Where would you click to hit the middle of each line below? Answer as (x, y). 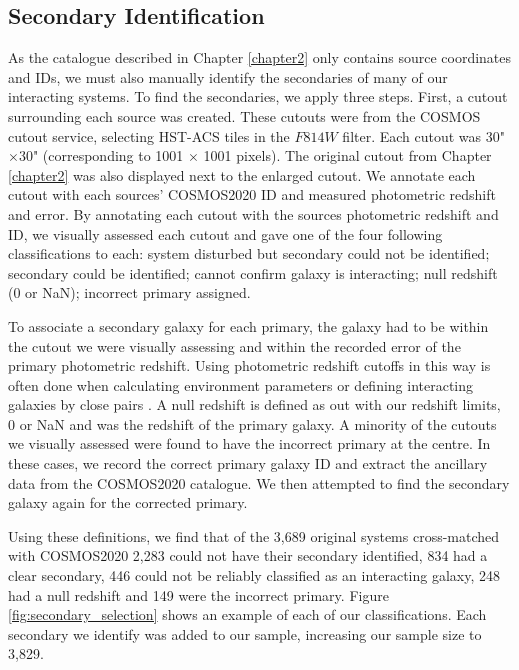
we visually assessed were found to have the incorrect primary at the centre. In (249, 443)
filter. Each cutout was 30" (424, 135)
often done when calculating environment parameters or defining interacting (241, 384)
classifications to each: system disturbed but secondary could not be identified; (249, 253)
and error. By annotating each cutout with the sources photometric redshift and (253, 213)
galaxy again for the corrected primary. (128, 502)
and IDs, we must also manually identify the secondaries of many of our (228, 76)
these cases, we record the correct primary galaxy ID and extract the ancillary (248, 463)
